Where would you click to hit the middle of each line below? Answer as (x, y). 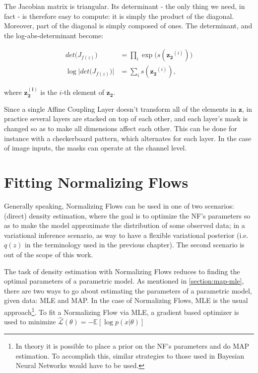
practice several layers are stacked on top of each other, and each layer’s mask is (126, 118)
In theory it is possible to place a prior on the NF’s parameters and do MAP (132, 345)
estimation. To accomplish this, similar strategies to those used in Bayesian (130, 355)
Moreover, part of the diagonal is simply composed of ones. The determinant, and (128, 26)
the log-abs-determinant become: (54, 35)
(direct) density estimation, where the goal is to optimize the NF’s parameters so (127, 215)
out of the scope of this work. (49, 254)
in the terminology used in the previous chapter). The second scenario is (134, 245)
